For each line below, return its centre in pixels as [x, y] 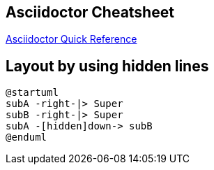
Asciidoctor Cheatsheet [90, 12]
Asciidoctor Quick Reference [71, 39]
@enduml [26, 137]
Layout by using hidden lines [107, 66]
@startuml [32, 93]
